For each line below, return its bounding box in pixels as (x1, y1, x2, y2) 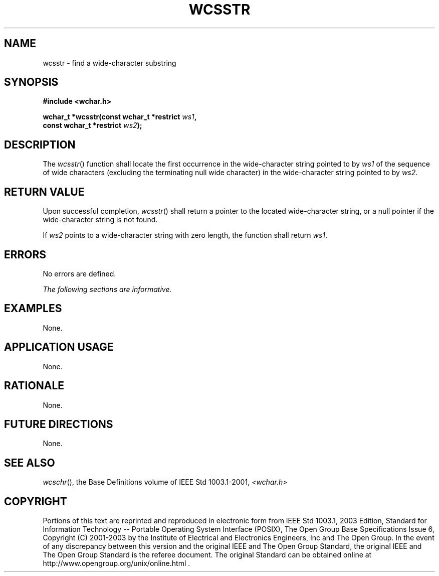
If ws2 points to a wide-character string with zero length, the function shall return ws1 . (43, 231, 328, 240)
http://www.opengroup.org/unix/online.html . (43, 559, 190, 568)
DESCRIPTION (4, 138, 76, 151)
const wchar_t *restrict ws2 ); (43, 121, 142, 130)
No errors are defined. (43, 269, 116, 278)
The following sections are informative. (43, 284, 172, 294)
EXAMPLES (4, 302, 62, 315)
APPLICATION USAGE (4, 341, 114, 354)
